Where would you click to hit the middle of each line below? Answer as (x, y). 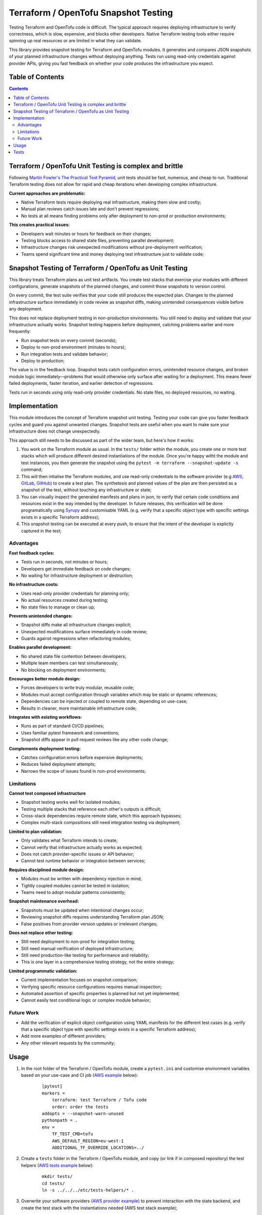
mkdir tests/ (57, 1177)
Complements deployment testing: (45, 748)
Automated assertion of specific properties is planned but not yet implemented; (100, 993)
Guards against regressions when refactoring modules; (76, 639)
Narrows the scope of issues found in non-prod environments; (83, 771)
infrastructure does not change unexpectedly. (55, 431)
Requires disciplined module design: (47, 869)
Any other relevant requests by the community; (68, 1043)
